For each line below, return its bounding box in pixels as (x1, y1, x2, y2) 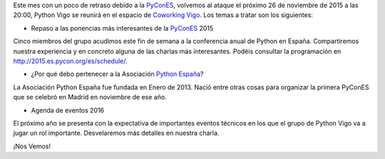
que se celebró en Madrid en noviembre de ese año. (13, 93, 167, 102)
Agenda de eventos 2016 (31, 106, 105, 114)
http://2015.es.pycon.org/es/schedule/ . (13, 57, 128, 65)
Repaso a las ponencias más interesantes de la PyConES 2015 (31, 23, 214, 32)
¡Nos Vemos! (13, 142, 51, 150)
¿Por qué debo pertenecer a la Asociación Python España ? (31, 70, 204, 78)
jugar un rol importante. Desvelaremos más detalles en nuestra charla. (13, 128, 220, 138)
